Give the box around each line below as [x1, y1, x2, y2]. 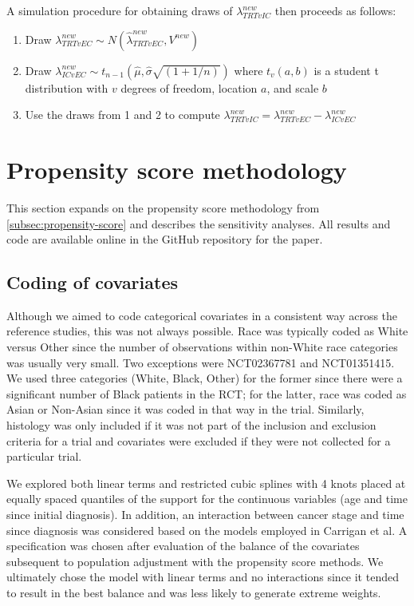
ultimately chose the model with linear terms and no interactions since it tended [6, 568, 399, 585]
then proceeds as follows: [274, 2, 396, 18]
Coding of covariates [6, 270, 178, 295]
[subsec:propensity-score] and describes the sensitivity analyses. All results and [6, 215, 391, 232]
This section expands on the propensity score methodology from [6, 199, 320, 216]
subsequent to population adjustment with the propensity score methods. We [6, 553, 384, 569]
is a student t [313, 61, 379, 78]
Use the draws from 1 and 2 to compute [25, 106, 220, 123]
